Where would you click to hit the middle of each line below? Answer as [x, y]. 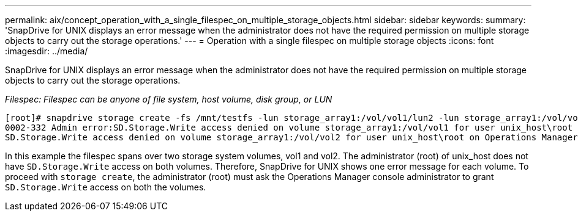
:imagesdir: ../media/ [47, 51]
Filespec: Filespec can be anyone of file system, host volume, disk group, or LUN [169, 99]
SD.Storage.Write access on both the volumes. [106, 187]
